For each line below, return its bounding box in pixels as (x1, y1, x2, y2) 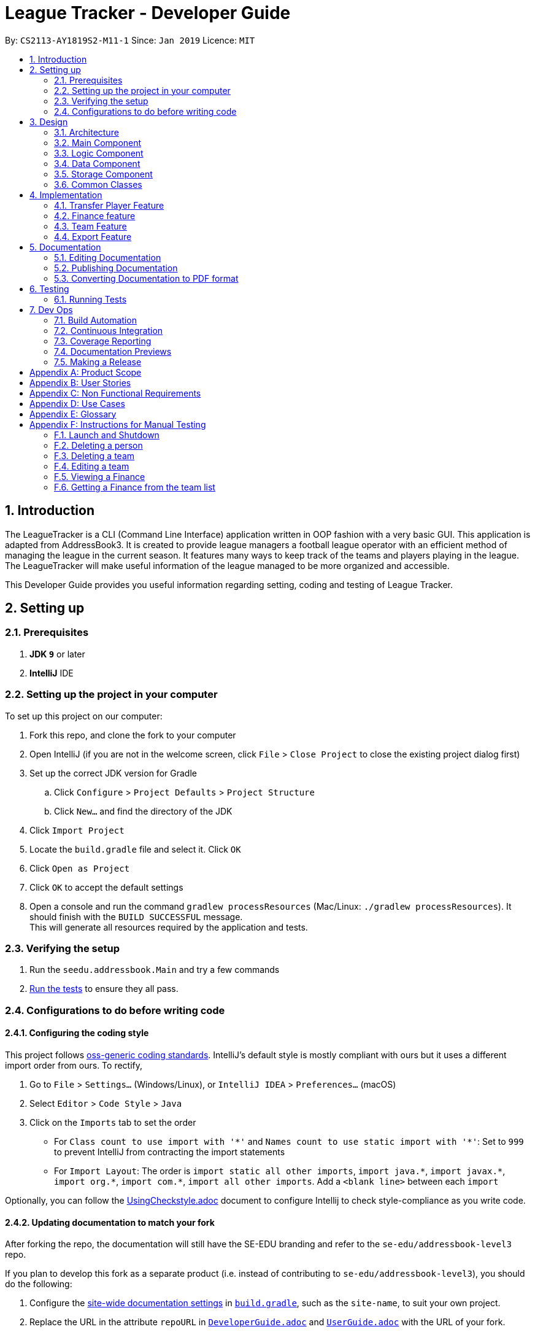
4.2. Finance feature (54, 210, 136, 221)
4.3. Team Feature (54, 220, 127, 231)
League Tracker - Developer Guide (5, 2, 291, 23)
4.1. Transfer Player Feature (54, 199, 164, 211)
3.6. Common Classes (54, 179, 142, 190)
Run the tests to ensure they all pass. (29, 983, 179, 994)
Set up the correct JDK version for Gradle (29, 767, 197, 778)
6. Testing (29, 283, 69, 294)
